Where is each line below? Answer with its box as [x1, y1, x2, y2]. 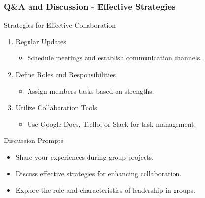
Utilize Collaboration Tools [15, 102, 97, 113]
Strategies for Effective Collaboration [4, 20, 116, 30]
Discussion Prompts [4, 135, 63, 145]
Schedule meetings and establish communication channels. [27, 53, 202, 63]
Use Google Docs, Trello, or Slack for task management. [27, 118, 196, 129]
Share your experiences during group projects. [15, 151, 154, 162]
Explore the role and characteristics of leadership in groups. [15, 185, 195, 195]
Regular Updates [15, 36, 66, 46]
